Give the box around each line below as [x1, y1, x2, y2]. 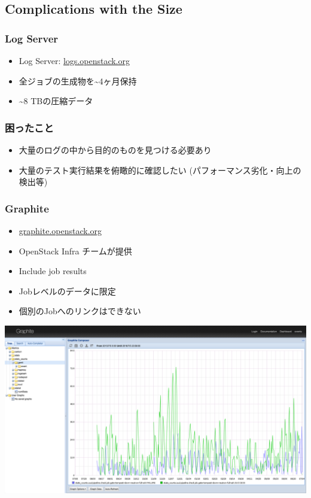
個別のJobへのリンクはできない [19, 305, 141, 317]
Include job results [19, 265, 87, 277]
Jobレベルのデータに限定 [19, 284, 116, 297]
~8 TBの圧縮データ [19, 95, 93, 107]
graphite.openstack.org [19, 224, 102, 236]
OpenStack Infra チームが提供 [19, 244, 132, 257]
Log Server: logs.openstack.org [19, 54, 130, 66]
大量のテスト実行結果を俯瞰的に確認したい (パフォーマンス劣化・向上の [19, 163, 301, 176]
